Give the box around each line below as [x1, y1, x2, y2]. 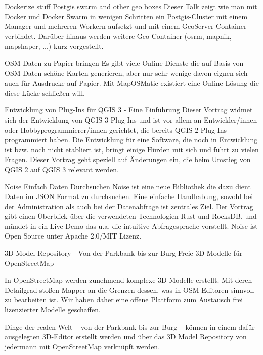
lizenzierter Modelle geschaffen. [5, 304, 101, 315]
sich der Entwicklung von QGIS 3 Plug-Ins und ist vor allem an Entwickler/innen [5, 114, 257, 125]
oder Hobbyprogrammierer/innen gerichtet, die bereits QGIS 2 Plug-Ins [5, 124, 227, 135]
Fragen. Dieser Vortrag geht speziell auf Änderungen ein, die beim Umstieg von [5, 154, 251, 165]
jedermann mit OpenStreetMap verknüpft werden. [5, 341, 160, 351]
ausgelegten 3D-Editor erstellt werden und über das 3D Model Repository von [5, 331, 247, 342]
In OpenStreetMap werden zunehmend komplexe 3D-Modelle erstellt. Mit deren [5, 274, 252, 285]
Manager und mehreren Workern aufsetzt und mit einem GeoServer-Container [5, 21, 247, 31]
